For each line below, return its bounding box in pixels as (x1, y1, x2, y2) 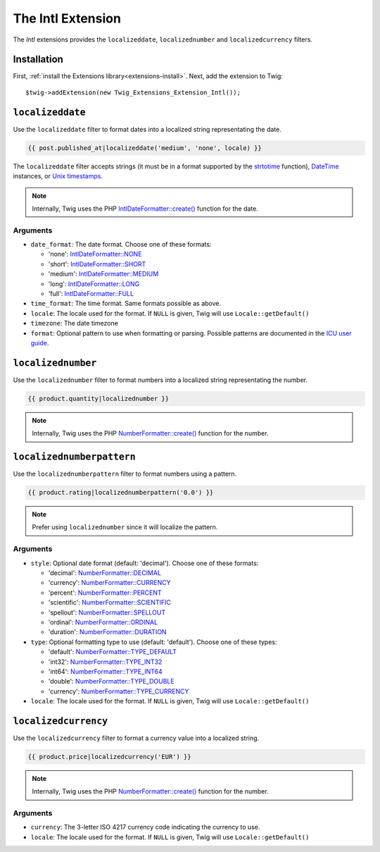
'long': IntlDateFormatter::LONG (48, 279, 140, 288)
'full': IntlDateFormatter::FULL (48, 289, 134, 297)
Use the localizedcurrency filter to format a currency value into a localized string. (13, 734, 260, 742)
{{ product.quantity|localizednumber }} (27, 395, 169, 402)
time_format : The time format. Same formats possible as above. (30, 300, 222, 308)
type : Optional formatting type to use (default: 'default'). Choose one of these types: (30, 638, 277, 646)
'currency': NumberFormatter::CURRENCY (48, 579, 171, 587)
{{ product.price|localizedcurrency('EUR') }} (27, 753, 191, 760)
